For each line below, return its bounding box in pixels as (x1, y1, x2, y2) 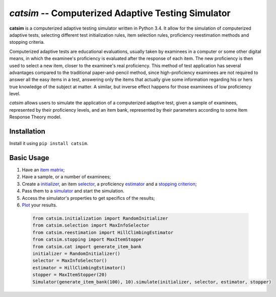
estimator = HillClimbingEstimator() (32, 265, 126, 270)
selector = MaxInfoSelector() (32, 258, 107, 264)
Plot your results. (22, 202, 57, 208)
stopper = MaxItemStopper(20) (32, 272, 107, 278)
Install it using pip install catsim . (9, 140, 89, 146)
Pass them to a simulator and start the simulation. (22, 188, 124, 194)
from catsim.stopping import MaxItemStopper (32, 237, 145, 243)
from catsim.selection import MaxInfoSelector (32, 222, 150, 229)
